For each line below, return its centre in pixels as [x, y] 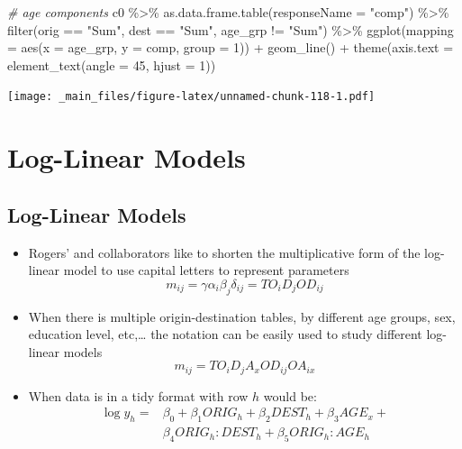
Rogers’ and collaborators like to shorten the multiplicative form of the [224, 252]
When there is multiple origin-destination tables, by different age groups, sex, [242, 316]
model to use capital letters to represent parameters [206, 270]
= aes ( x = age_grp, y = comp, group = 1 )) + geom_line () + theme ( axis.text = [231, 47]
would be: [290, 395]
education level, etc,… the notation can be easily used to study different [225, 334]
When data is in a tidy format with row [138, 395]
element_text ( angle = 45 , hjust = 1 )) [112, 64]
